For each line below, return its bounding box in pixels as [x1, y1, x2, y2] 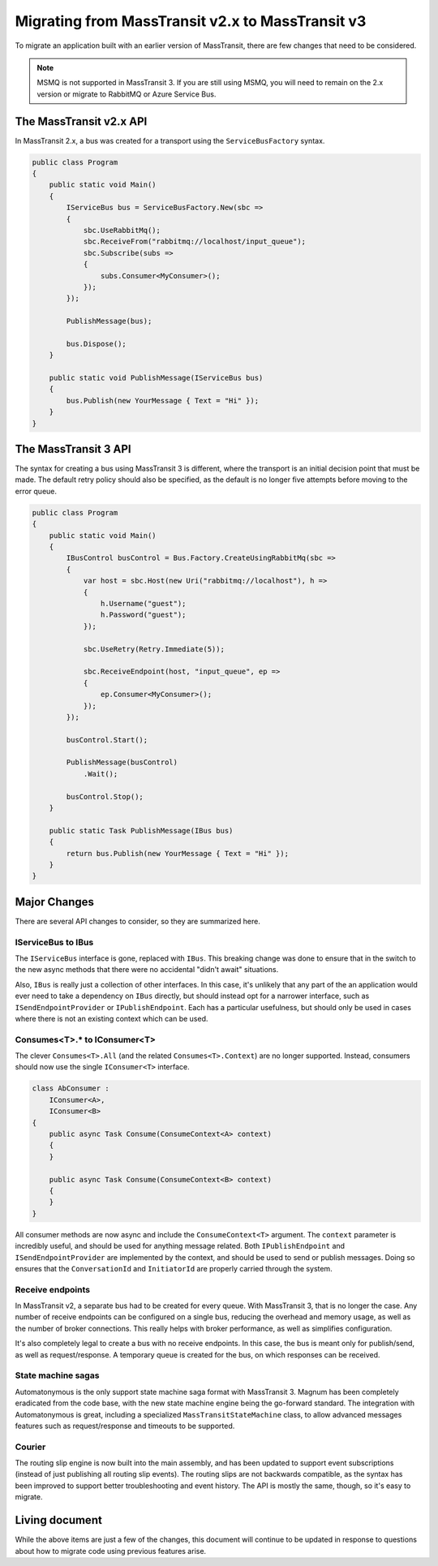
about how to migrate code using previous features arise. [15, 1546, 207, 1555]
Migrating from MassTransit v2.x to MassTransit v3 [15, 12, 367, 30]
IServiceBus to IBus [15, 936, 94, 948]
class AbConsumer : [32, 1084, 109, 1093]
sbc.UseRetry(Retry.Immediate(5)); [83, 644, 225, 653]
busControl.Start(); [66, 735, 148, 744]
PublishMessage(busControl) [66, 758, 178, 767]
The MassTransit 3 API [15, 442, 131, 456]
